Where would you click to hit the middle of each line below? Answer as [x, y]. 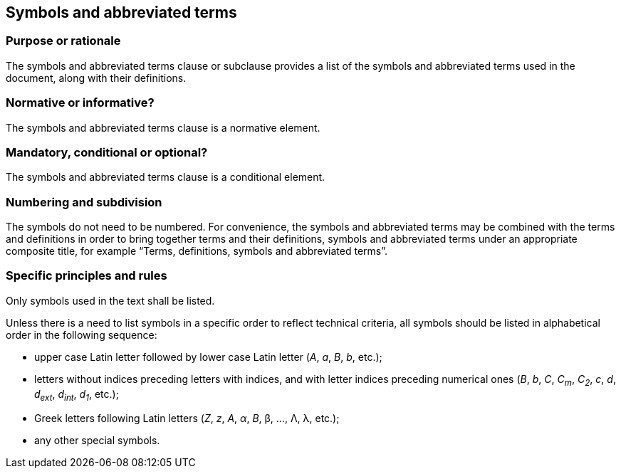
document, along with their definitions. [96, 78]
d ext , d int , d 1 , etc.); [77, 395]
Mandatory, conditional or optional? [107, 152]
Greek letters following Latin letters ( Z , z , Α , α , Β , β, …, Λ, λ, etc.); [187, 418]
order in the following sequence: [82, 335]
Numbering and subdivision [84, 202]
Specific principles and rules [87, 276]
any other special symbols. [97, 441]
